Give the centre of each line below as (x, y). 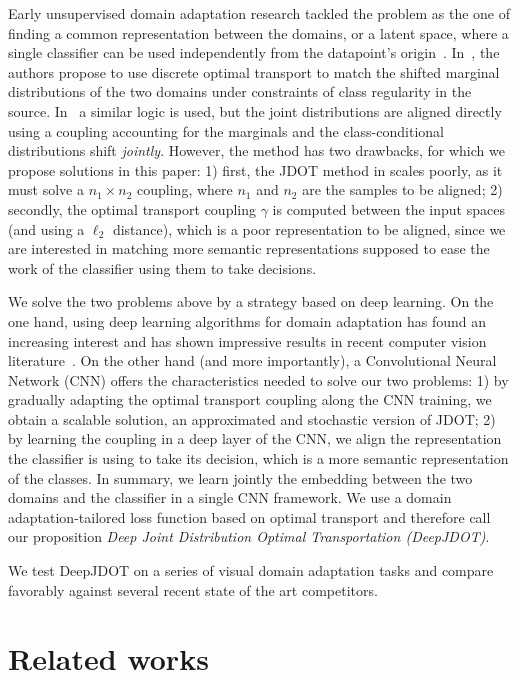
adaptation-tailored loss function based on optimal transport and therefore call (249, 516)
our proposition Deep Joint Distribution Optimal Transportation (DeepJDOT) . (249, 536)
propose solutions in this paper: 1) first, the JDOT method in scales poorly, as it (255, 169)
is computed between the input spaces (388, 208)
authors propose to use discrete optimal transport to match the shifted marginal (254, 71)
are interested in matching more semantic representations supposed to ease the (249, 248)
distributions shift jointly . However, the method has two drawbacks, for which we (256, 150)
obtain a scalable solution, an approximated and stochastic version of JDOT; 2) (252, 418)
